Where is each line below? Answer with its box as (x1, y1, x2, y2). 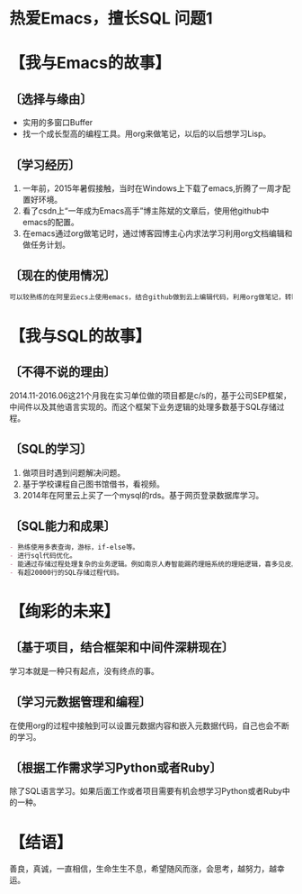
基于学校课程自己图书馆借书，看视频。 (22, 479, 164, 489)
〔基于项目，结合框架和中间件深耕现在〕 (9, 640, 234, 655)
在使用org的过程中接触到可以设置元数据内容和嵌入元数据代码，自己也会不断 (9, 720, 290, 731)
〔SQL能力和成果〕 (9, 518, 116, 534)
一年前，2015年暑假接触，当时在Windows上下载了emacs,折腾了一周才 (22, 183, 283, 194)
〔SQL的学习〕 (9, 442, 93, 457)
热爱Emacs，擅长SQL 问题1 (9, 8, 213, 29)
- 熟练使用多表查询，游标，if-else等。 (9, 543, 139, 552)
